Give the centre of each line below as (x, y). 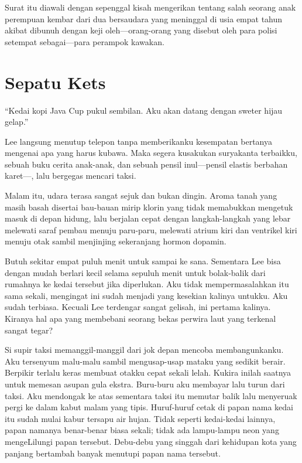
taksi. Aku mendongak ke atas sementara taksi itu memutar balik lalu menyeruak (151, 395)
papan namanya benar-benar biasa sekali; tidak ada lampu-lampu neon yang (142, 430)
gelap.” (17, 122)
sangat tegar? (29, 330)
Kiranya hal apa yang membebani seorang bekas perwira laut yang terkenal (140, 318)
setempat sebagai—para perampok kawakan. (85, 41)
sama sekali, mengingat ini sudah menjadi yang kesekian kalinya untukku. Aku (146, 295)
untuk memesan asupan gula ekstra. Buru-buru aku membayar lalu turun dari (145, 384)
